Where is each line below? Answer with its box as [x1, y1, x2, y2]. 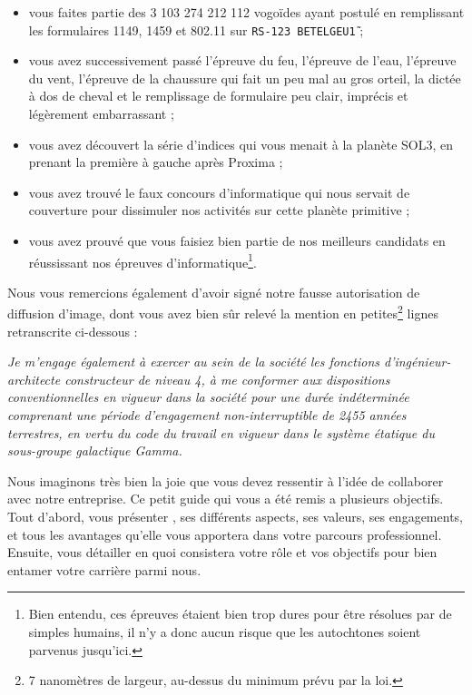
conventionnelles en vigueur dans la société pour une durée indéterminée [7, 387, 409, 406]
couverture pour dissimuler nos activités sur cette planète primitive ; [28, 201, 410, 220]
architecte [7, 369, 61, 388]
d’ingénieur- [383, 352, 451, 371]
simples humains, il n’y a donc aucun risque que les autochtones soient [28, 622, 421, 641]
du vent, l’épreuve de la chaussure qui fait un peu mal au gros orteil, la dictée [28, 68, 461, 87]
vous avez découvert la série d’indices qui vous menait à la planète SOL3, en [28, 134, 454, 153]
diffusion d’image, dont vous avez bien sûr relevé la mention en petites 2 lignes [7, 301, 438, 323]
